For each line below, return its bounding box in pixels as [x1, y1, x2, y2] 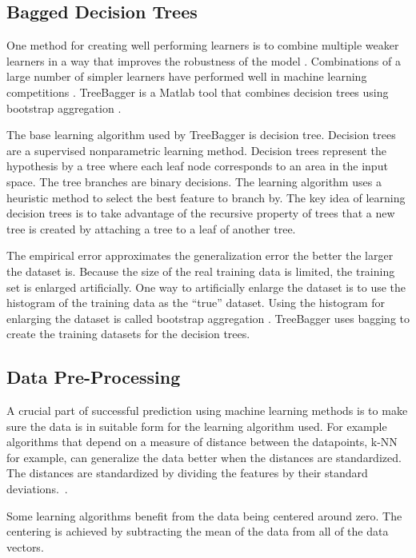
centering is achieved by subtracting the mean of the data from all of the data [6, 523, 389, 540]
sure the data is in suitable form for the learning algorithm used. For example [6, 417, 387, 434]
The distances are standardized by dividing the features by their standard [6, 464, 368, 481]
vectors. [6, 538, 44, 555]
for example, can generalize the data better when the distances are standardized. [6, 448, 402, 465]
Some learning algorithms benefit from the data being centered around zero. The [6, 507, 402, 524]
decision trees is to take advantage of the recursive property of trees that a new [6, 205, 395, 221]
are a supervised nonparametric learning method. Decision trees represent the [6, 141, 386, 158]
